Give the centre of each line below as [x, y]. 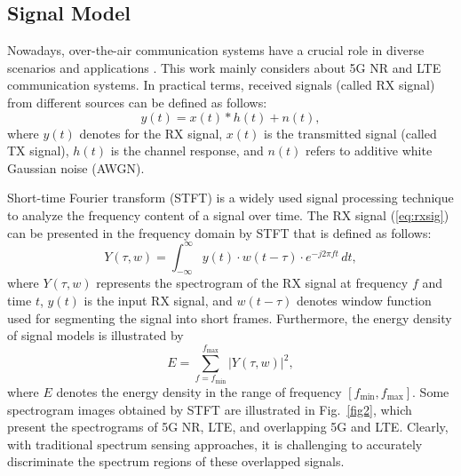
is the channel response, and [187, 151]
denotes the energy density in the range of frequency [199, 391]
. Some [431, 391]
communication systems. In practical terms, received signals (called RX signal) [221, 85]
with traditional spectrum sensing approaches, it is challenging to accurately [215, 444]
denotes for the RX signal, [151, 133]
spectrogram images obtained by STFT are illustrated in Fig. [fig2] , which [210, 409]
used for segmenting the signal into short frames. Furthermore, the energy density [230, 317]
